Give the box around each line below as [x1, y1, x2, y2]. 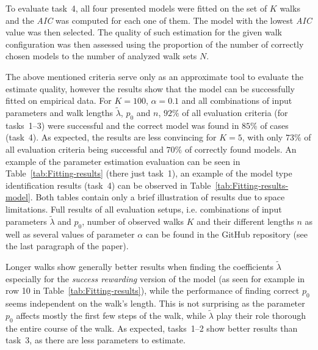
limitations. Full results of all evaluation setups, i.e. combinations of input [5, 202, 282, 215]
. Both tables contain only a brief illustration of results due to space [30, 191, 285, 203]
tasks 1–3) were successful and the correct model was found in [5, 118, 239, 131]
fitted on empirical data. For [5, 94, 112, 107]
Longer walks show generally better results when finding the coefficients [5, 260, 273, 272]
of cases [260, 118, 289, 131]
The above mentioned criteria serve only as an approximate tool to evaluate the [5, 70, 303, 82]
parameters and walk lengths [5, 106, 114, 118]
